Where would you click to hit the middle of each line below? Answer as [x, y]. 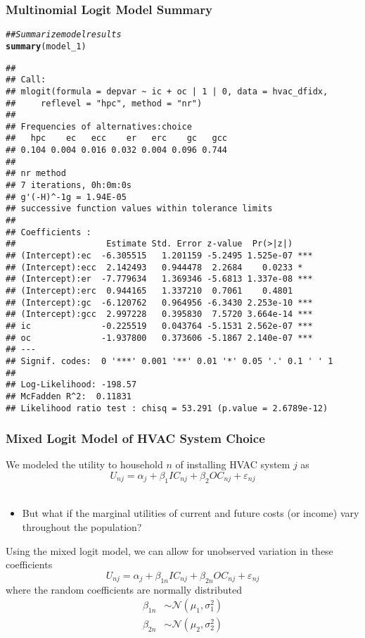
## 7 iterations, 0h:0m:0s [69, 186]
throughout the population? [82, 527]
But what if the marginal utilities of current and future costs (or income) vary [191, 513]
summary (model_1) [46, 46]
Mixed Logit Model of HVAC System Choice [135, 438]
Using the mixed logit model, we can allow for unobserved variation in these [169, 550]
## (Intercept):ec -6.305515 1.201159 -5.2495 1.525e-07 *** [159, 256]
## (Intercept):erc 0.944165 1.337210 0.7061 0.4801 [149, 291]
